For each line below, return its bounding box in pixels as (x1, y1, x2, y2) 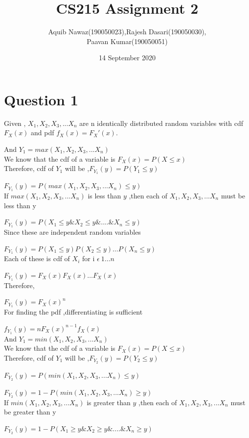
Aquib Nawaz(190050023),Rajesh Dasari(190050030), (48, 26, 206, 37)
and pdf (31, 127, 54, 138)
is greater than (87, 397, 131, 407)
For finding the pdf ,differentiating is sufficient (4, 307, 143, 317)
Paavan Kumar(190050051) (87, 36, 168, 46)
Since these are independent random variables (4, 226, 141, 237)
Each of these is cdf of (4, 253, 70, 264)
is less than (88, 190, 121, 200)
